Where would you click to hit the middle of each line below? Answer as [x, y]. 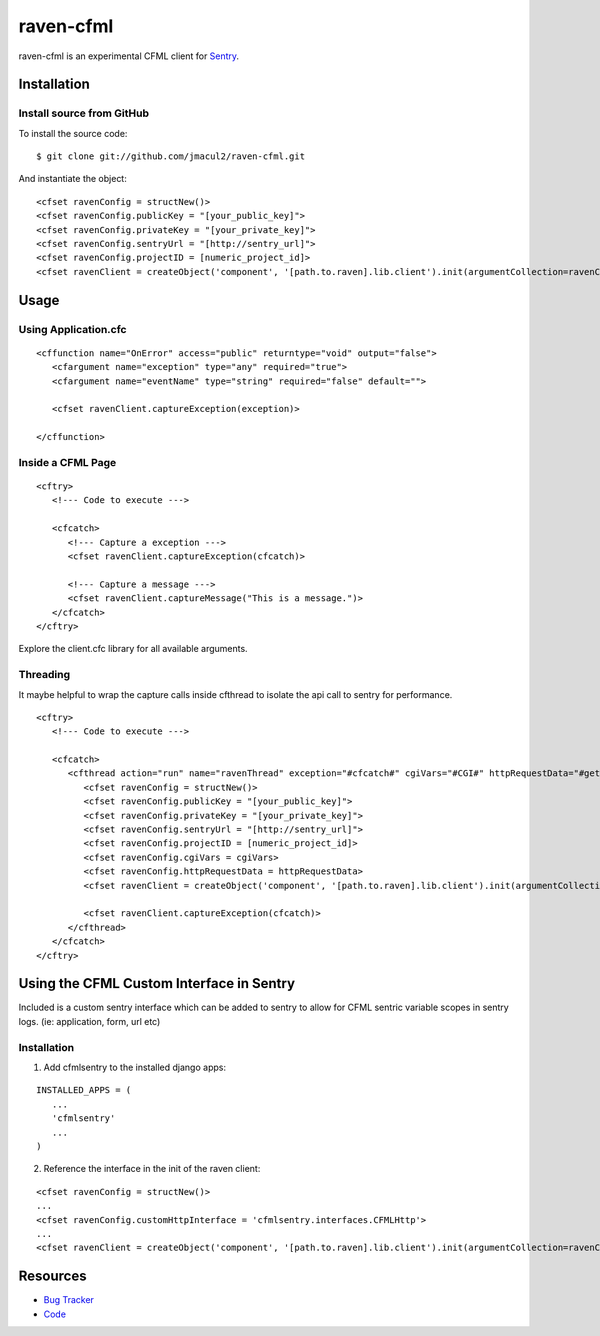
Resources [52, 1276]
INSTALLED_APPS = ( [84, 1090]
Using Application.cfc [72, 329]
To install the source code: [73, 133]
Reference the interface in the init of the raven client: [152, 1169]
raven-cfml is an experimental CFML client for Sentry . [129, 56]
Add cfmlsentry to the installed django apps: [135, 1067]
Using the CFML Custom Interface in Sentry [156, 983]
